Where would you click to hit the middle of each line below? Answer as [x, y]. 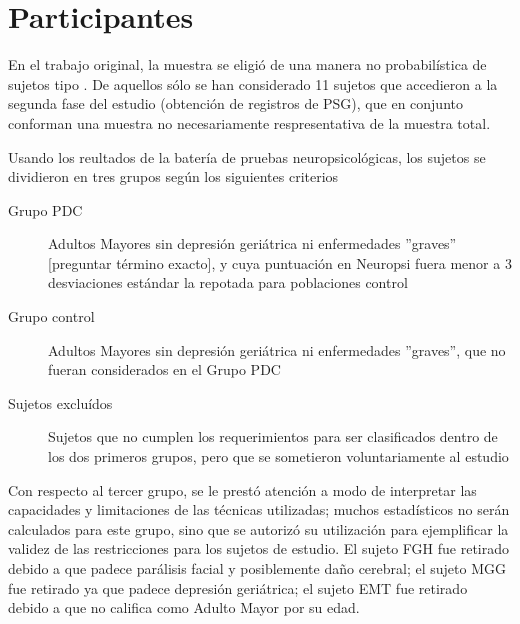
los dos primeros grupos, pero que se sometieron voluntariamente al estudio [278, 456]
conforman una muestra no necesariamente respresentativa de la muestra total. [249, 122]
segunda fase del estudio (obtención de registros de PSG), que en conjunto [235, 103]
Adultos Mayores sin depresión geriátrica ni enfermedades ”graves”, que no [277, 349]
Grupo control [51, 316]
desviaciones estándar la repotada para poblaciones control [228, 282]
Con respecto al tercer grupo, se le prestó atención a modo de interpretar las [242, 489]
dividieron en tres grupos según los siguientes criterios [173, 176]
